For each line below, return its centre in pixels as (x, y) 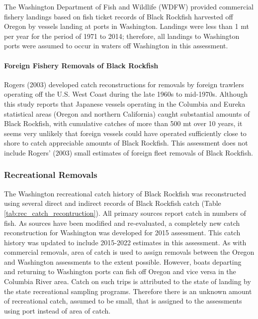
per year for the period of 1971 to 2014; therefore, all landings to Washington (122, 36)
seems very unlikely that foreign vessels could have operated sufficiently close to (125, 133)
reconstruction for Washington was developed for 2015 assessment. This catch (122, 233)
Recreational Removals (51, 175)
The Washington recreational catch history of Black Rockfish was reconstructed (125, 193)
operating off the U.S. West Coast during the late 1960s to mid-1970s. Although (126, 94)
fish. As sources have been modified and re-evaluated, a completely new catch (122, 223)
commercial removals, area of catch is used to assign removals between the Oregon (129, 252)
